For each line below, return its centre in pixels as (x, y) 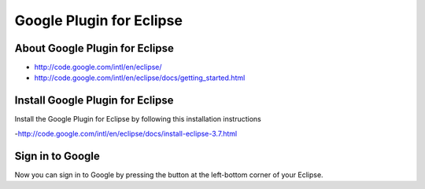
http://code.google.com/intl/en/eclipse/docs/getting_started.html (140, 78)
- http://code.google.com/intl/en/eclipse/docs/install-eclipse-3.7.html (126, 133)
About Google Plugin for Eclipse (94, 48)
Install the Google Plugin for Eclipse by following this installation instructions (138, 119)
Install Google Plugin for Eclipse (94, 101)
